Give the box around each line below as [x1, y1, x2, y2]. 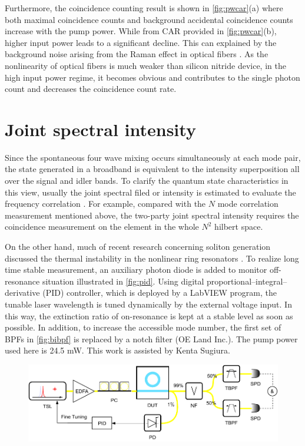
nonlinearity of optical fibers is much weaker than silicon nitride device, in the [5, 59, 286, 71]
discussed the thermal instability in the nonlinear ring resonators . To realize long [5, 252, 299, 264]
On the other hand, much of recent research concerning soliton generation [5, 240, 271, 253]
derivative [5, 286, 40, 299]
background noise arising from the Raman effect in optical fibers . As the [5, 48, 268, 60]
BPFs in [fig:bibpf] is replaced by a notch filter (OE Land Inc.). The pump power [5, 332, 298, 345]
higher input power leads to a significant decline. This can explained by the [5, 36, 277, 48]
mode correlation [217, 197, 279, 210]
